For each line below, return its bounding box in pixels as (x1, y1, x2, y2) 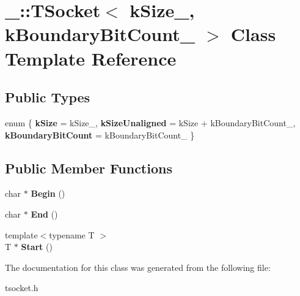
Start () (21, 240, 53, 253)
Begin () (31, 187, 65, 200)
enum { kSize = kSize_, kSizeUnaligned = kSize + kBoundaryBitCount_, (5, 116, 296, 129)
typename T (49, 228, 95, 241)
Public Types (5, 88, 90, 107)
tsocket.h (5, 281, 38, 294)
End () (31, 207, 58, 220)
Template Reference (5, 45, 177, 70)
